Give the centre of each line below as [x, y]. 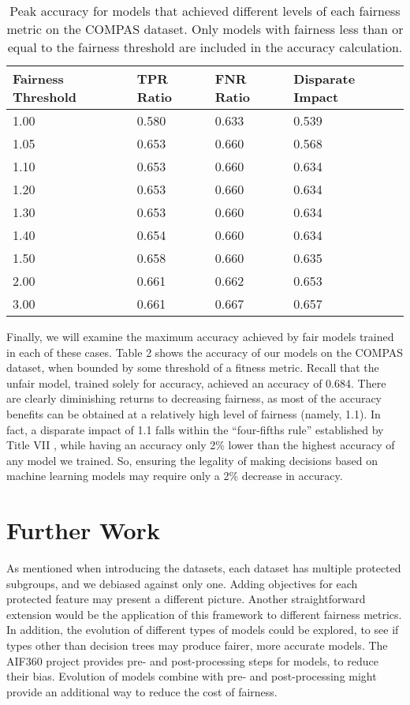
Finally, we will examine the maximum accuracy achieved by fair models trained [200, 336]
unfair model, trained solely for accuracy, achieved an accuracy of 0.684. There [196, 382]
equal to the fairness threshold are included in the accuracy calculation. [205, 47]
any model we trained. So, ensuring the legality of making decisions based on [192, 460]
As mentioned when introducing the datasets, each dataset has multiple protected [204, 568]
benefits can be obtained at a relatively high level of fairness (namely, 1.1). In [194, 413]
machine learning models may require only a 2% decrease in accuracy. [175, 476]
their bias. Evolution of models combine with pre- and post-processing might [192, 676]
